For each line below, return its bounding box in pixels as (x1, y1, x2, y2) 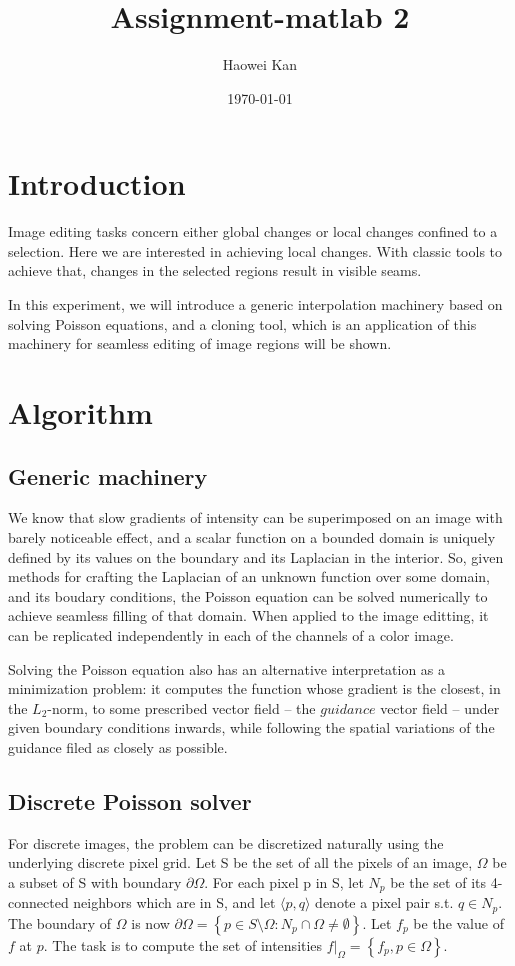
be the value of (413, 912, 504, 933)
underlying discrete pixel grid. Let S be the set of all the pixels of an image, (8, 852, 473, 873)
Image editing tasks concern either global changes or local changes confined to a (8, 221, 498, 242)
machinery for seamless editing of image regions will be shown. (8, 333, 392, 354)
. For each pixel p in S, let (204, 871, 364, 892)
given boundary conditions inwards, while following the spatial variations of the (8, 717, 495, 738)
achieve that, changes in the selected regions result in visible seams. (8, 260, 422, 281)
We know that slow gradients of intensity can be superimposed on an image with (8, 507, 503, 528)
